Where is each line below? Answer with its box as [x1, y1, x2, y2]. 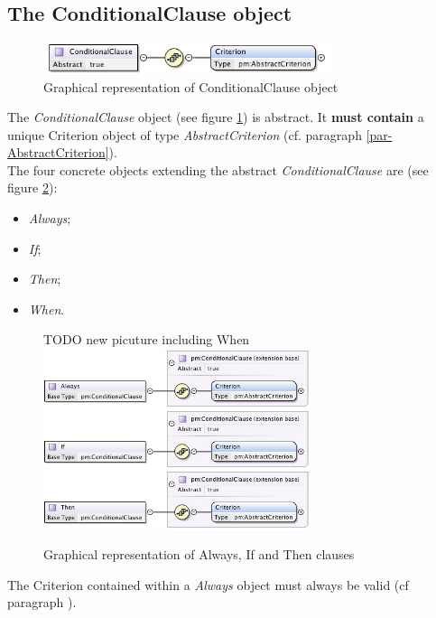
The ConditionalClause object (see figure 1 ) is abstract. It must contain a [7, 108, 424, 126]
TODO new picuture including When [43, 330, 250, 349]
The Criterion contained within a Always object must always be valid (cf [7, 575, 409, 594]
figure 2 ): [7, 178, 58, 197]
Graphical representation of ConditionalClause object [43, 77, 339, 96]
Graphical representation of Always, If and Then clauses [43, 545, 355, 564]
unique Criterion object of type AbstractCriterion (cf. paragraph [7, 125, 362, 144]
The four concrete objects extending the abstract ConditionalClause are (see [7, 160, 429, 179]
